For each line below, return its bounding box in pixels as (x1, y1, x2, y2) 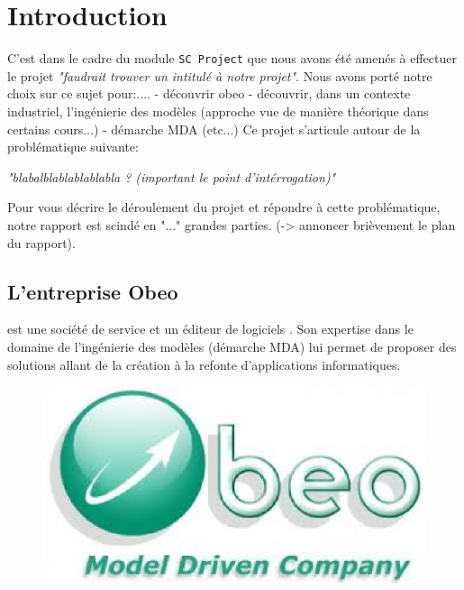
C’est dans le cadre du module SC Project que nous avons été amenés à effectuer (7, 49, 457, 68)
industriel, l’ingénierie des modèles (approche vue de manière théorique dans (7, 101, 429, 120)
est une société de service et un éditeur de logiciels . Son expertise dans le (7, 319, 414, 338)
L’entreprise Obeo (7, 277, 178, 305)
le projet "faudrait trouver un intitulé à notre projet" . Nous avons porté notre (7, 66, 432, 85)
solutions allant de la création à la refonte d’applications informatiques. (7, 355, 401, 373)
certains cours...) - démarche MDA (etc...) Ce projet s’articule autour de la (7, 119, 421, 138)
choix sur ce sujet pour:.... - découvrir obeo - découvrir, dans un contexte (7, 84, 411, 103)
